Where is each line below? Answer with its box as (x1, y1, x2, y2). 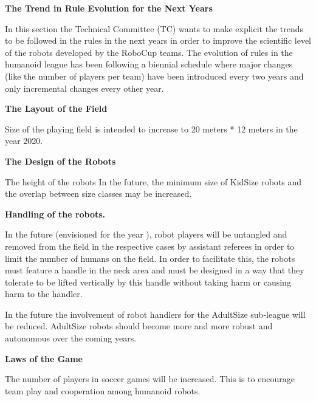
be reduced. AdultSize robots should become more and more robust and (5, 320, 273, 332)
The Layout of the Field (5, 102, 108, 115)
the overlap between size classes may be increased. (5, 187, 192, 200)
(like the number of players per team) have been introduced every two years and (5, 69, 304, 82)
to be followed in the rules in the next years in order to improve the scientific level (5, 34, 311, 47)
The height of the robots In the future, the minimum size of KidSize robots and (5, 175, 302, 188)
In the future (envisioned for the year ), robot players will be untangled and (5, 228, 287, 241)
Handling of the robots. (5, 207, 106, 220)
